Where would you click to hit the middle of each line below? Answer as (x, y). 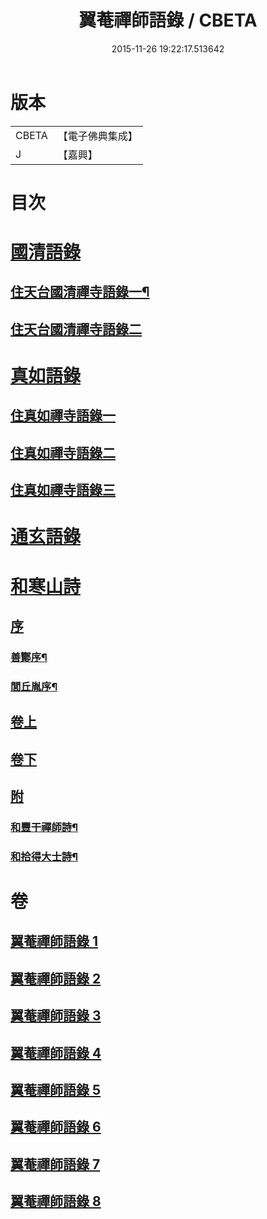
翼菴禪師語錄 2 (56, 978)
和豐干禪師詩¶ (44, 827)
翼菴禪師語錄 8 (56, 1201)
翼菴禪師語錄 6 (56, 1127)
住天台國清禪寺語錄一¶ (80, 292)
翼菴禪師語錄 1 (54, 941)
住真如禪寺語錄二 (63, 452)
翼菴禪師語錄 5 (56, 1089)
